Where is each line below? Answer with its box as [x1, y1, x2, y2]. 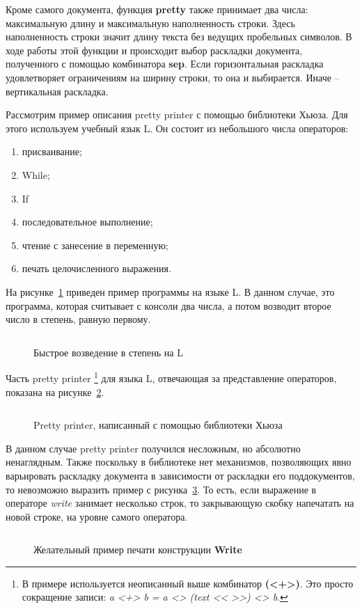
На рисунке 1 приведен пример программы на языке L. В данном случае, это [6, 284, 335, 299]
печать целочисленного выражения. [22, 261, 171, 276]
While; [22, 167, 50, 182]
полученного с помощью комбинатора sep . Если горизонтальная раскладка [6, 56, 324, 71]
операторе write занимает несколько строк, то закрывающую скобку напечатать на [6, 496, 354, 510]
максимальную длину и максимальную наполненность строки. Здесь [6, 15, 295, 30]
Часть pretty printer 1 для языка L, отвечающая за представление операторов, [6, 369, 337, 385]
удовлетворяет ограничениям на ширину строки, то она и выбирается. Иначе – [6, 70, 340, 84]
